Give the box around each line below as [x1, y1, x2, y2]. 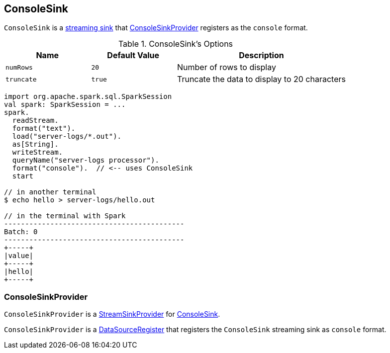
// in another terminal [4, 188, 97, 196]
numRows [5, 63, 33, 71]
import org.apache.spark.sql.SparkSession [4, 92, 172, 101]
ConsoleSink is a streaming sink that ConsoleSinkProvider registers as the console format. [4, 23, 308, 32]
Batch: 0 [4, 228, 38, 236]
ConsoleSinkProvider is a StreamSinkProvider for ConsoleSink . [4, 310, 220, 319]
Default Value [107, 50, 160, 61]
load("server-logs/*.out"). [12, 132, 122, 141]
